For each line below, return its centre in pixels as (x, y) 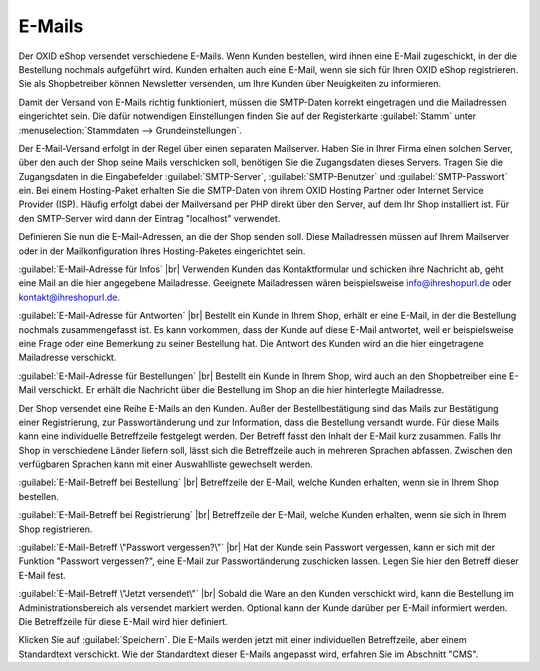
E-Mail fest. (42, 575)
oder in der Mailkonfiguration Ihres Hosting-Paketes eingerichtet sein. (162, 251)
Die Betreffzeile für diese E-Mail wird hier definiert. (123, 621)
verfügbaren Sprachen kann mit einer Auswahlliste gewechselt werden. (166, 464)
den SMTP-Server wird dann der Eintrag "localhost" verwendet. (149, 218)
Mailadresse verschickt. (67, 357)
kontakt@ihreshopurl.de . (69, 297)
